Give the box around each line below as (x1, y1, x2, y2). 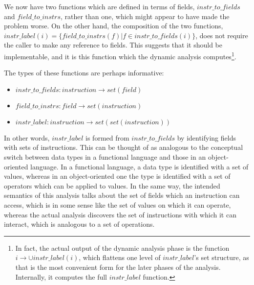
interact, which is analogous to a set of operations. (4, 219, 155, 229)
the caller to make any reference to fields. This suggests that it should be (4, 40, 222, 50)
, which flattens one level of (79, 252, 161, 262)
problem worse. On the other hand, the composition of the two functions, (4, 21, 223, 31)
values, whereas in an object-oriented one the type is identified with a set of (4, 171, 231, 181)
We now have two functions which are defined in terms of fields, (4, 1, 195, 11)
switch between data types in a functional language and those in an (4, 152, 206, 162)
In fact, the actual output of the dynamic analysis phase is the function (15, 242, 230, 253)
